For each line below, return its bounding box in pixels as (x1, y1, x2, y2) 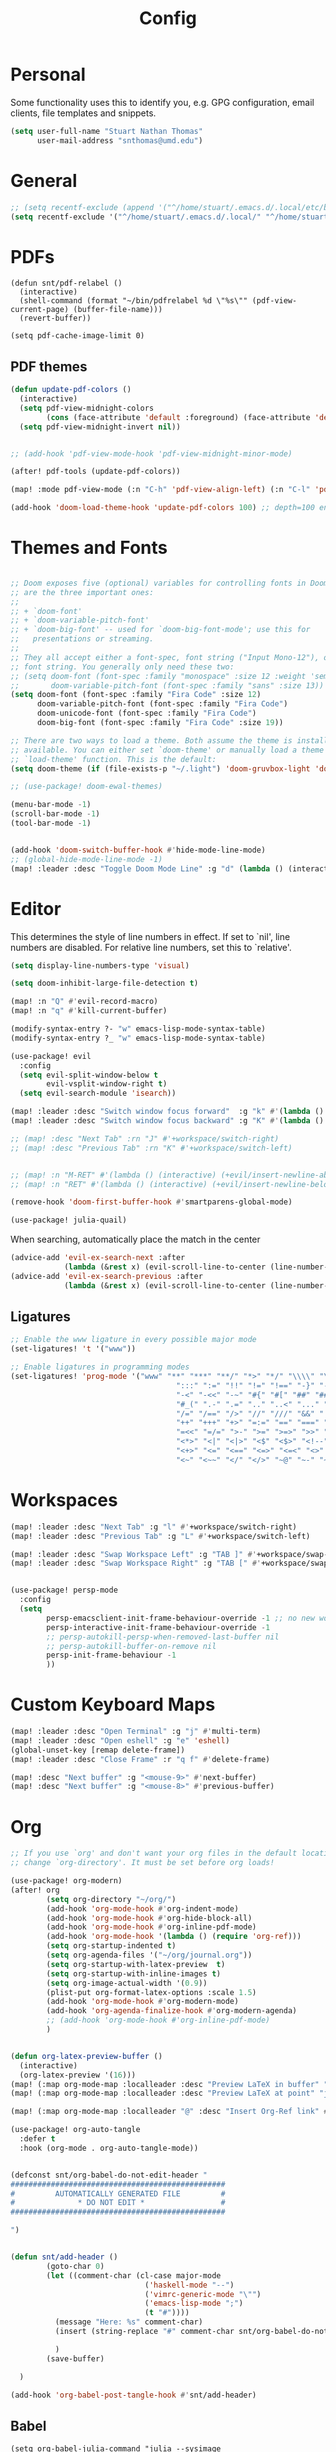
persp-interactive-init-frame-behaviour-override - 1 (46, 1622, 271, 1632)
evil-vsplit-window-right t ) (46, 1079, 168, 1089)
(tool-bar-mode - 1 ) (10, 818, 92, 829)
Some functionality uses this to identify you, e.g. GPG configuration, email (10, 96, 315, 108)
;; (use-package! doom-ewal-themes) (10, 782, 163, 792)
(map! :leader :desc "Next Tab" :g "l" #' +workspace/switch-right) (10, 1522, 298, 1532)
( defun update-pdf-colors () (10, 385, 132, 395)
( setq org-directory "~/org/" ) (46, 1894, 177, 1904)
